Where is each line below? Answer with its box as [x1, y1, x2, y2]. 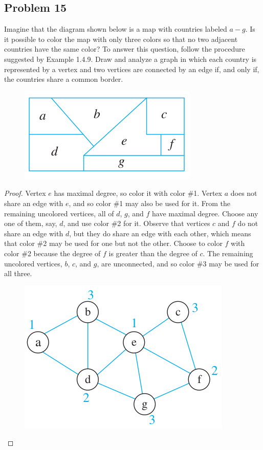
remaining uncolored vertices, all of [4, 208, 114, 218]
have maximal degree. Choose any [152, 208, 258, 218]
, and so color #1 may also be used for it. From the [69, 197, 230, 208]
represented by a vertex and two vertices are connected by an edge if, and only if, [4, 63, 259, 74]
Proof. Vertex [4, 188, 46, 198]
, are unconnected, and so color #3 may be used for [97, 258, 259, 268]
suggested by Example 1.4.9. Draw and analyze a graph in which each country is [4, 53, 257, 64]
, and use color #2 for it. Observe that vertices [63, 218, 210, 229]
